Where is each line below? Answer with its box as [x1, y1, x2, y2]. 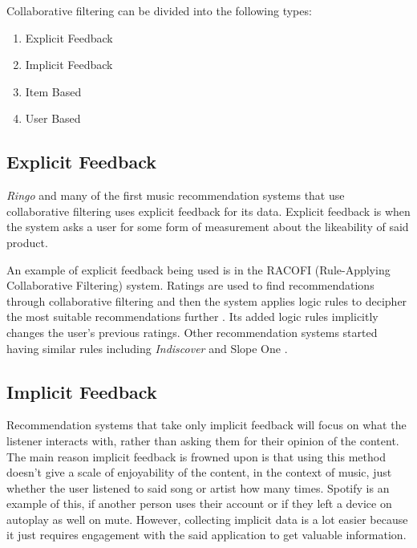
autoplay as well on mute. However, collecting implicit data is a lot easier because [6, 510, 408, 527]
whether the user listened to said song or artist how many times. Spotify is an [6, 479, 390, 496]
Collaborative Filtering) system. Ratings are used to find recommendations [6, 277, 374, 294]
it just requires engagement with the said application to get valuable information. [6, 526, 407, 543]
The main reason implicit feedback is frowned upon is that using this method [6, 448, 386, 465]
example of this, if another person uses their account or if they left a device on [6, 495, 392, 512]
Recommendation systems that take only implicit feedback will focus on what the [6, 416, 407, 433]
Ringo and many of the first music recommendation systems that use [6, 187, 345, 204]
